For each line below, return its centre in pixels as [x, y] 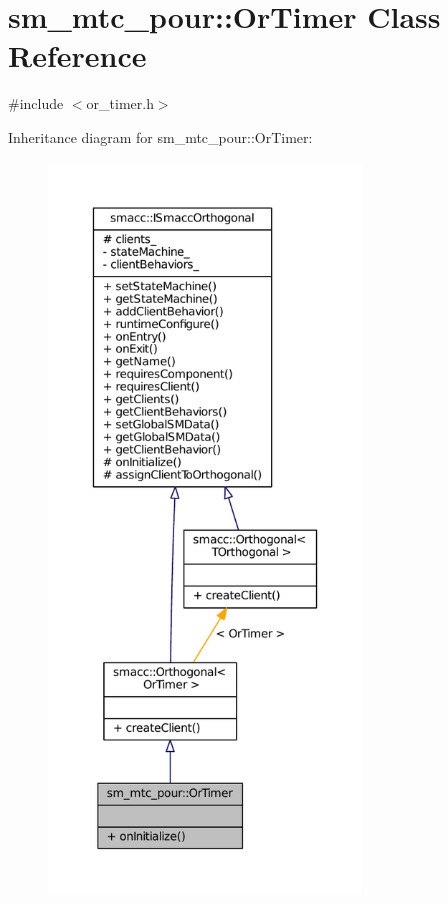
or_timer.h [120, 103]
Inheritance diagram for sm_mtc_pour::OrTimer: [160, 136]
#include [36, 103]
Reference [77, 55]
